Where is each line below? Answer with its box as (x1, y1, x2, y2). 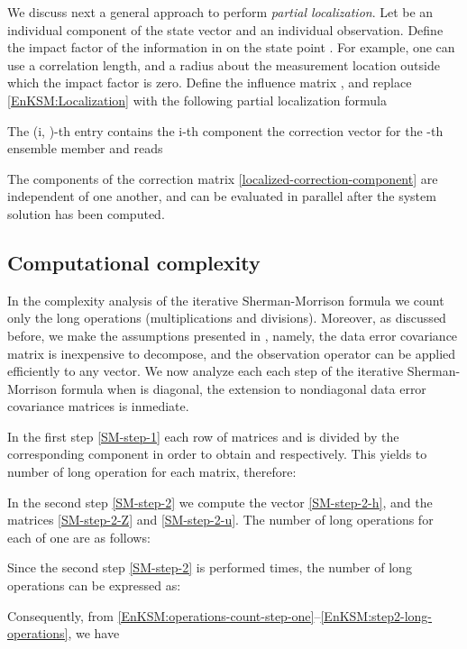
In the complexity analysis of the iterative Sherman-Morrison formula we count (7, 290, 444, 309)
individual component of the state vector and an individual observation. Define (7, 20, 444, 39)
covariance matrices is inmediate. (7, 397, 189, 416)
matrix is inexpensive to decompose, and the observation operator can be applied (7, 343, 456, 362)
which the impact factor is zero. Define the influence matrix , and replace (7, 73, 412, 92)
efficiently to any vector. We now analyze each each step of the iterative (7, 361, 404, 380)
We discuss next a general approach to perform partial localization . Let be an (7, 3, 434, 21)
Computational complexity (7, 248, 261, 276)
